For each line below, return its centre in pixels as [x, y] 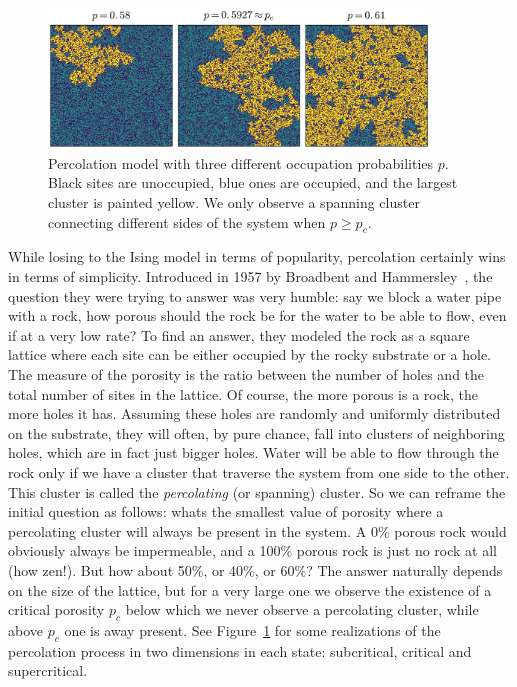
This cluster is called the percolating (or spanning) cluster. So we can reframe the [257, 491]
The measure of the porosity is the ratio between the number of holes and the [246, 373]
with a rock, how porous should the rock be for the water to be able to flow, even [257, 315]
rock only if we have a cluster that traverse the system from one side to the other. [259, 471]
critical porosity [56, 609]
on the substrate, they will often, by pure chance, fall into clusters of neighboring [256, 432]
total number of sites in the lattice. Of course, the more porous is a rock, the [243, 393]
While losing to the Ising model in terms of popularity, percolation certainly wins [257, 256]
